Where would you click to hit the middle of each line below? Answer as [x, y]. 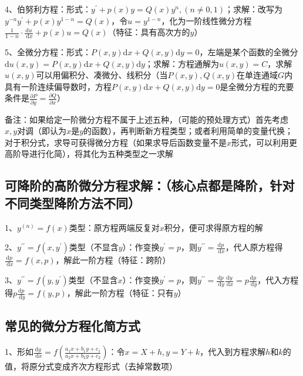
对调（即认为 [42, 131]
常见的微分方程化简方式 [73, 326]
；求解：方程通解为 [182, 63]
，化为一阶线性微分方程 [206, 20]
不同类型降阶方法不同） [73, 202]
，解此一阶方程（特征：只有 [120, 293]
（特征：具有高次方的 [149, 32]
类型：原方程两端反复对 [114, 227]
